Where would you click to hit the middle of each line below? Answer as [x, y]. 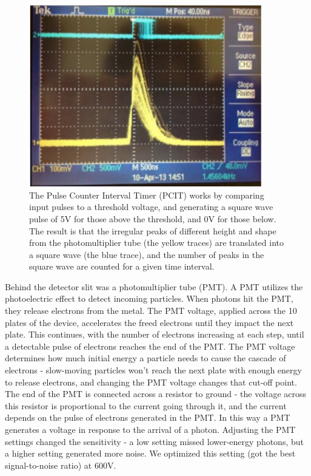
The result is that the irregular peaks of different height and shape [153, 230]
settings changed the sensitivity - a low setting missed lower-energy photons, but [154, 441]
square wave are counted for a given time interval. [122, 266]
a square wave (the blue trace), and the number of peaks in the [147, 254]
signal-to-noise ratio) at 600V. [61, 465]
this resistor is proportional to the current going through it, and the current [146, 405]
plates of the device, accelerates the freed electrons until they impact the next [149, 322]
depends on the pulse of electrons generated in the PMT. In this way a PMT [148, 417]
